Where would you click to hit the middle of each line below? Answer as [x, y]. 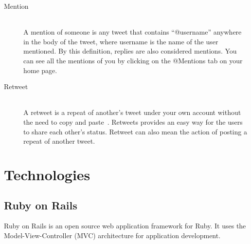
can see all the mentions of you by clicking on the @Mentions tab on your [133, 60]
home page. [40, 70]
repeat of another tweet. [59, 141]
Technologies [47, 174]
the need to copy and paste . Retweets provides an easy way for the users [133, 122]
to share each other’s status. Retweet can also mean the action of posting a [135, 131]
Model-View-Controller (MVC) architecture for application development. [112, 235]
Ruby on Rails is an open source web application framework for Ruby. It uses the [125, 226]
